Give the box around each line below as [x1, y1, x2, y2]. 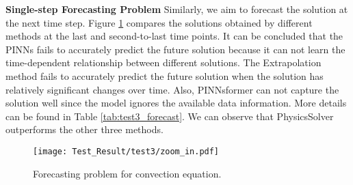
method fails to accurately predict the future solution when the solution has [5, 68, 324, 83]
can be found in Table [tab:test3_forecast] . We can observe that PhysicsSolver [5, 109, 334, 123]
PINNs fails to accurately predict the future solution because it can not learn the [5, 42, 345, 56]
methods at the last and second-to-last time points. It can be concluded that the [5, 29, 343, 43]
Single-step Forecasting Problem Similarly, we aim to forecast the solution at [5, 2, 348, 16]
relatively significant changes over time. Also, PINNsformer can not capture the [5, 82, 339, 96]
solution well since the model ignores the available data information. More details [5, 96, 347, 110]
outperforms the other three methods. [5, 122, 164, 137]
